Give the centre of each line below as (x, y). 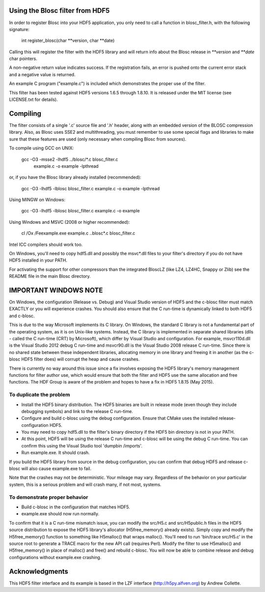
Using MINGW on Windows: (37, 200)
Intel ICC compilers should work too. (46, 244)
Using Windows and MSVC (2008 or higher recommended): (69, 222)
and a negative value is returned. (42, 74)
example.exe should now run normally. (60, 514)
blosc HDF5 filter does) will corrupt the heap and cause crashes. (74, 359)
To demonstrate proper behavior (49, 497)
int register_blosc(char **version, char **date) (68, 41)
